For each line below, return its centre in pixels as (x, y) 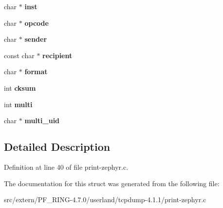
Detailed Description (57, 147)
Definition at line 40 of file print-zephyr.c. (66, 167)
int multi (18, 104)
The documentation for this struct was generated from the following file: (112, 183)
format (36, 72)
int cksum (20, 88)
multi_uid (42, 120)
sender (36, 39)
